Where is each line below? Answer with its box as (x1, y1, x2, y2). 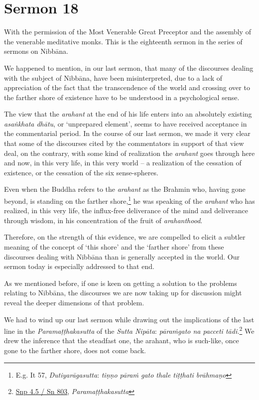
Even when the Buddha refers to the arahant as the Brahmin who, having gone (4, 184, 246, 194)
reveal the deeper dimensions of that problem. (4, 297, 144, 308)
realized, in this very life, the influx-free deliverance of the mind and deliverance (4, 205, 248, 216)
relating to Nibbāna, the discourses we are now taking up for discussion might (4, 287, 242, 298)
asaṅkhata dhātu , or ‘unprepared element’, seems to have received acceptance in (4, 118, 247, 129)
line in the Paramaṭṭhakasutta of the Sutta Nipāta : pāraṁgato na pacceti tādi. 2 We (4, 324, 255, 336)
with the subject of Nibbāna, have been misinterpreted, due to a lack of (4, 72, 223, 83)
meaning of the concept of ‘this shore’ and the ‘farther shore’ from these (4, 242, 224, 252)
